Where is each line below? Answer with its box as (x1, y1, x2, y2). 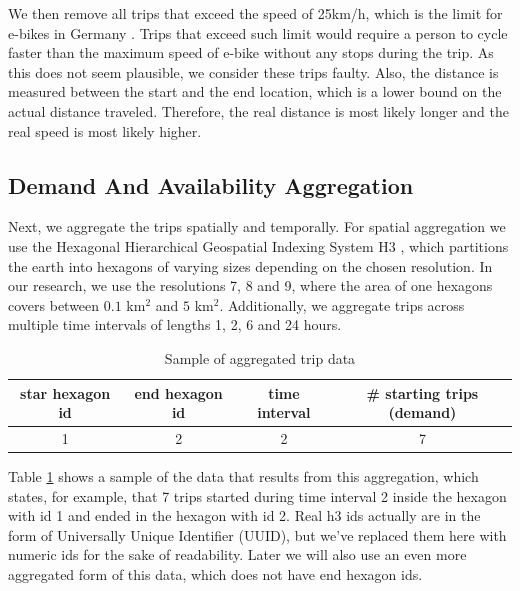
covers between (8, 294, 100, 315)
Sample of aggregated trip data (164, 347, 356, 368)
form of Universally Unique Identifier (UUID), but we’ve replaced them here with (8, 524, 507, 545)
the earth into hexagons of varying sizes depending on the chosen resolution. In (8, 255, 493, 276)
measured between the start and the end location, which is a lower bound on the (8, 81, 502, 102)
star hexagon (20, 382, 111, 403)
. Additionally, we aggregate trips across (219, 294, 465, 315)
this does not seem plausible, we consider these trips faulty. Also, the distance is (8, 61, 499, 82)
